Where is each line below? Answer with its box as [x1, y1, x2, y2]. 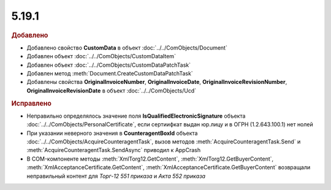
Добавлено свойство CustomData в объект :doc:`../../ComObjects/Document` [26, 44, 228, 51]
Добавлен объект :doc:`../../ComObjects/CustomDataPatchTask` [26, 61, 191, 69]
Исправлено [11, 99, 51, 107]
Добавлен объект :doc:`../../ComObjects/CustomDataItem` [26, 53, 176, 60]
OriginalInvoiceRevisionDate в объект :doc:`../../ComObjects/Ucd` [26, 86, 196, 94]
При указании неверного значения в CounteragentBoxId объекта [26, 129, 198, 137]
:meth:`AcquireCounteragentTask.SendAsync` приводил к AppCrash [26, 146, 201, 154]
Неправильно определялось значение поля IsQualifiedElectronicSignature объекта [26, 112, 246, 120]
